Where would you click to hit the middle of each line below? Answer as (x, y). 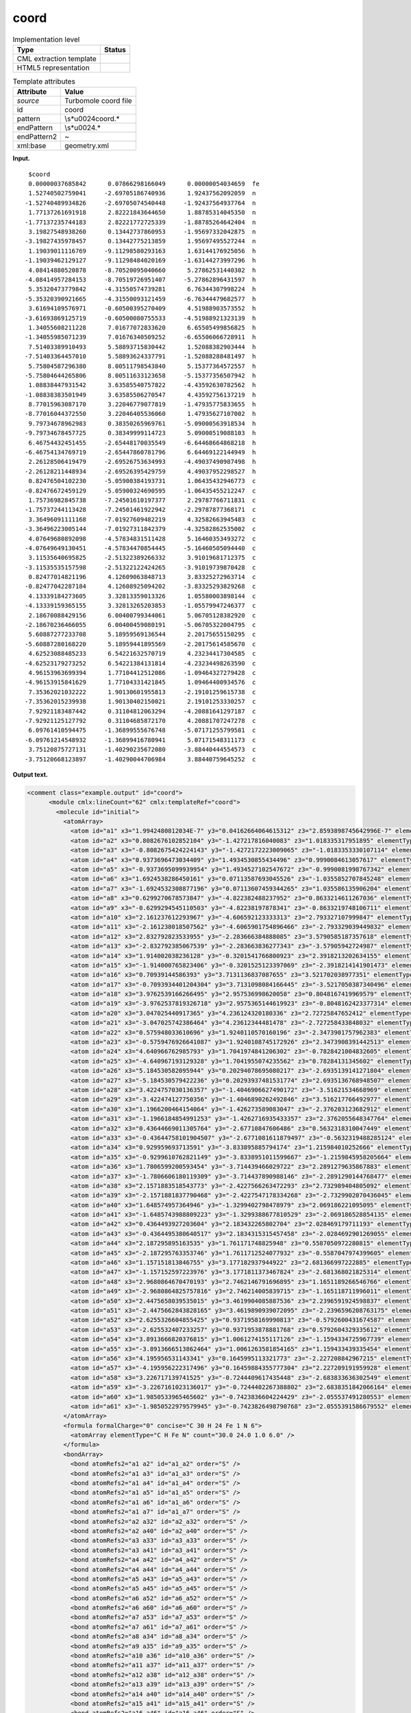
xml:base (32, 146)
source (28, 101)
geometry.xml (87, 146)
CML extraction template (57, 58)
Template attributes (44, 82)
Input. (21, 158)
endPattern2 (37, 137)
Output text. (30, 774)
